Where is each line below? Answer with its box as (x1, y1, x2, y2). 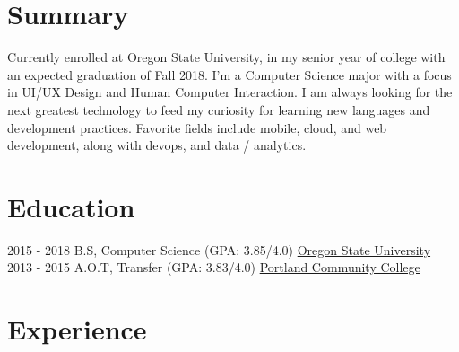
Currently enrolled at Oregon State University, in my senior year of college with (7, 48, 446, 66)
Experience (7, 311, 147, 348)
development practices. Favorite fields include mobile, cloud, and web (7, 118, 387, 136)
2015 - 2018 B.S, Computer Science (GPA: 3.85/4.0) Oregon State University (7, 240, 431, 259)
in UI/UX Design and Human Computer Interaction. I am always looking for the (7, 83, 453, 101)
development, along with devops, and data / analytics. (7, 136, 307, 154)
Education (7, 188, 135, 224)
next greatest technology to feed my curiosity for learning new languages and (7, 100, 430, 119)
